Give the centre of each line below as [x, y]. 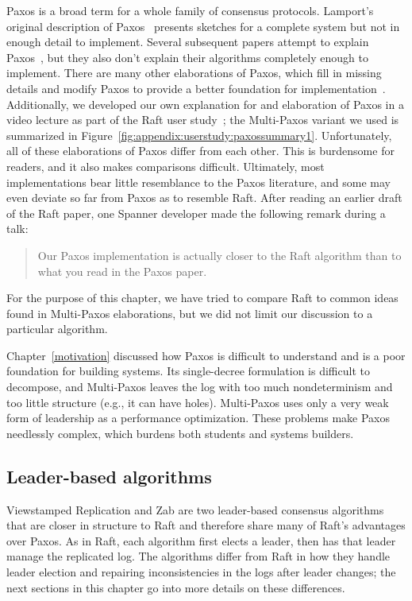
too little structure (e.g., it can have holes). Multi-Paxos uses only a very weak [198, 402]
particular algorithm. [57, 329]
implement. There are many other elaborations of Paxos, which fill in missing [194, 73]
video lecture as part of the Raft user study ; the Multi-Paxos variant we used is [203, 120]
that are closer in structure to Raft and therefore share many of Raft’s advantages [206, 525]
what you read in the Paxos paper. [122, 271]
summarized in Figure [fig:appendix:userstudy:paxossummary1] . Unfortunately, [199, 135]
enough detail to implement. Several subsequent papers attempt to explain [188, 42]
